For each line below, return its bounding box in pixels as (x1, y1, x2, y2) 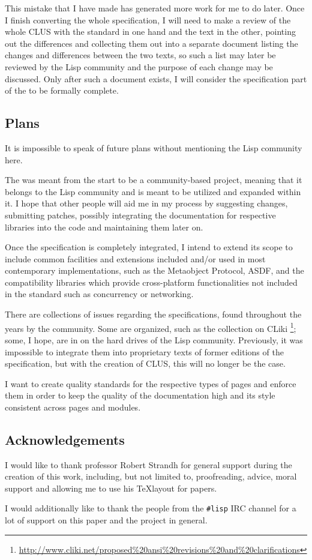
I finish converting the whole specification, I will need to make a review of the (5, 13, 291, 26)
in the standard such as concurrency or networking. (5, 288, 194, 300)
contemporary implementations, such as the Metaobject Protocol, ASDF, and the (5, 264, 304, 277)
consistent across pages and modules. (5, 400, 141, 413)
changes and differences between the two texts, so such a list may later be (5, 49, 276, 61)
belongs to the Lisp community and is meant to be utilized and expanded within (5, 185, 301, 197)
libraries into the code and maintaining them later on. (5, 220, 203, 233)
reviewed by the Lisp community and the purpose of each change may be (5, 60, 273, 73)
